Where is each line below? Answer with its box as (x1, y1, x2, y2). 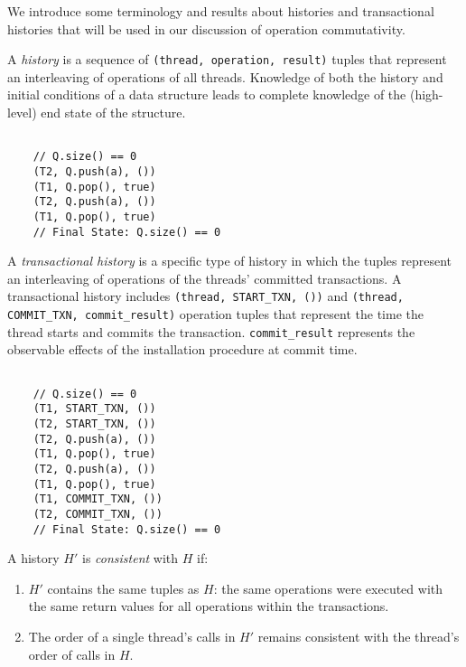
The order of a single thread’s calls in (28, 626, 236, 645)
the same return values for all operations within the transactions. (28, 597, 389, 615)
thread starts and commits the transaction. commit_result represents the (7, 322, 415, 341)
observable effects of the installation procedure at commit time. (7, 340, 358, 359)
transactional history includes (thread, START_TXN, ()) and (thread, (7, 287, 404, 305)
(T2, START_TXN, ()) (33, 417, 156, 430)
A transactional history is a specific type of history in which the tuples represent (7, 251, 452, 270)
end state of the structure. (41, 103, 186, 122)
